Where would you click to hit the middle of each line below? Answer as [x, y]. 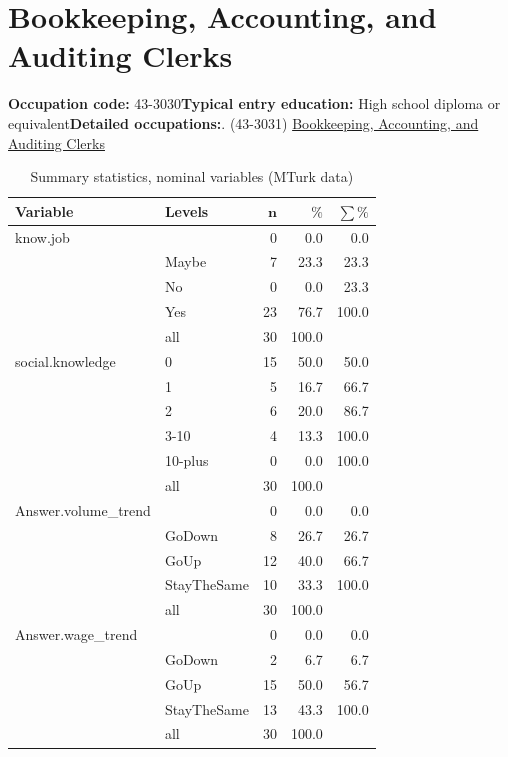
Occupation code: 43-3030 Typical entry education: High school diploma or [254, 103]
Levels [186, 210]
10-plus [186, 460]
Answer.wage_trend [76, 634]
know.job [42, 236]
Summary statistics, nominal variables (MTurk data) [192, 176]
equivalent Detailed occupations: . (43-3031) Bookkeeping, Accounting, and [243, 122]
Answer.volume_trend [83, 509]
